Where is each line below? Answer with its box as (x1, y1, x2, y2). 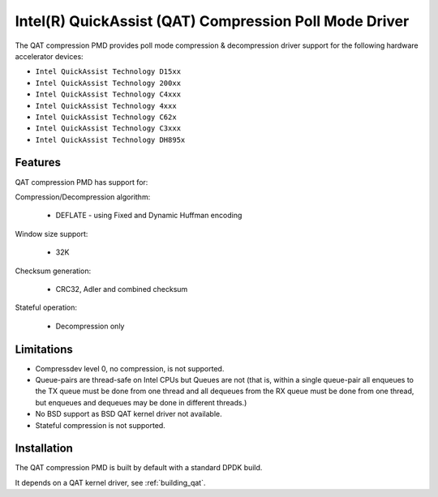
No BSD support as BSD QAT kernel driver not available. (35, 409, 222, 419)
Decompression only (55, 321, 125, 331)
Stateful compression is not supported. (35, 420, 165, 430)
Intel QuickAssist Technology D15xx (35, 67, 182, 76)
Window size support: (15, 229, 88, 238)
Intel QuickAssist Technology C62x (35, 112, 178, 122)
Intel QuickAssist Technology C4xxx (35, 90, 182, 99)
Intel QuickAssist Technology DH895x (35, 135, 186, 144)
